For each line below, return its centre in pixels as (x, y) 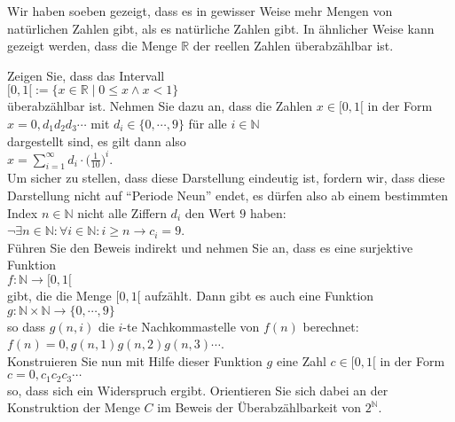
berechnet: (331, 326)
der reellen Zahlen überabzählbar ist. (293, 46)
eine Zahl (301, 360)
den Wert (210, 212)
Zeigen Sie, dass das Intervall (86, 75)
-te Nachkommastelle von (191, 326)
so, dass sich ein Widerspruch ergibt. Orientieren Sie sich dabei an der (198, 390)
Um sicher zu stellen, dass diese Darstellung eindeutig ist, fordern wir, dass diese (226, 178)
